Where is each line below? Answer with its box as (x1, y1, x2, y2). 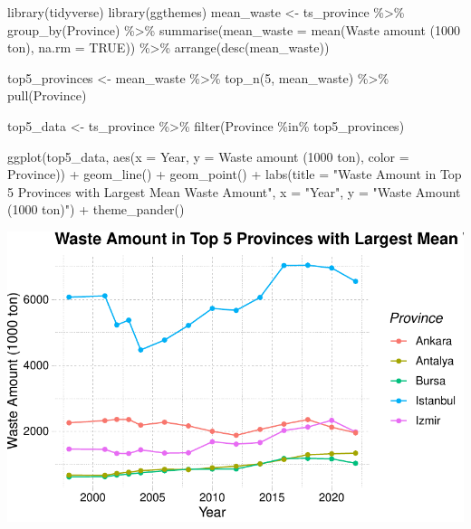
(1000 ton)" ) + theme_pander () (7, 200, 185, 219)
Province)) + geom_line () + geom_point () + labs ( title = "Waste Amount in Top (7, 165, 462, 184)
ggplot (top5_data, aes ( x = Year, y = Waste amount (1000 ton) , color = (7, 146, 409, 165)
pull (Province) (7, 86, 87, 105)
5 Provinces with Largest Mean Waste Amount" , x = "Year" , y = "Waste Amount (7, 182, 461, 201)
